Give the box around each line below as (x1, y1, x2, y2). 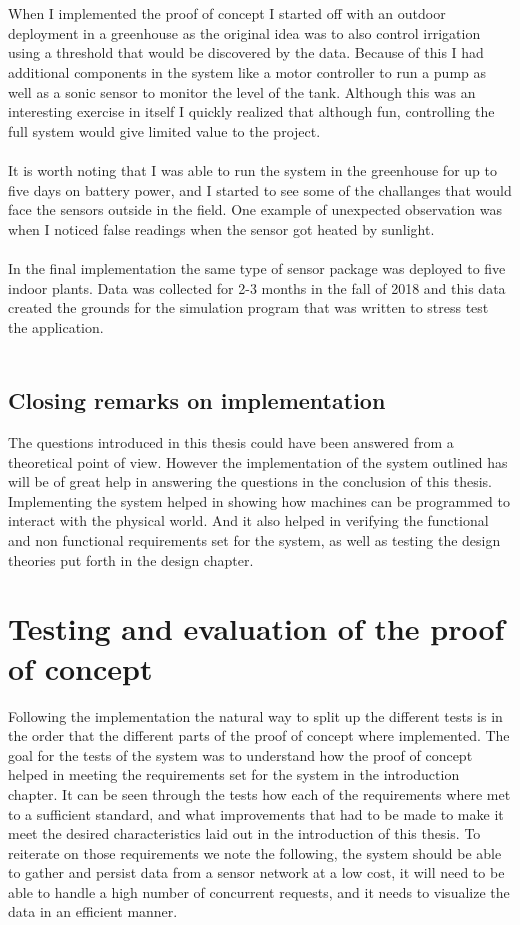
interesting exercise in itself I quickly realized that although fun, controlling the (8, 101, 495, 122)
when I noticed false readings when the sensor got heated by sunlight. (8, 218, 435, 239)
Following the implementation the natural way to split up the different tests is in (8, 705, 503, 726)
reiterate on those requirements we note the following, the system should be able (8, 842, 502, 863)
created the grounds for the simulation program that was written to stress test (8, 297, 489, 318)
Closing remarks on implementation (8, 385, 386, 416)
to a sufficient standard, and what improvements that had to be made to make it (8, 803, 504, 824)
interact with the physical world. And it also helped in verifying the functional (8, 510, 489, 531)
